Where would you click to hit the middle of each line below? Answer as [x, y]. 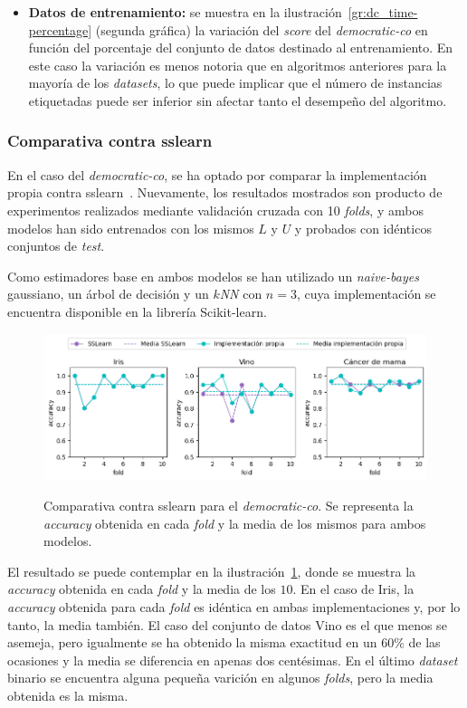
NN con [241, 294]
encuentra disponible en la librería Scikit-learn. [137, 311]
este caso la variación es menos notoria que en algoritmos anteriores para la [238, 65]
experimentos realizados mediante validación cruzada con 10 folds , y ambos [215, 210]
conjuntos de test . [56, 246]
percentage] [60, 29]
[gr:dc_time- [383, 12]
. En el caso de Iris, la [353, 589]
